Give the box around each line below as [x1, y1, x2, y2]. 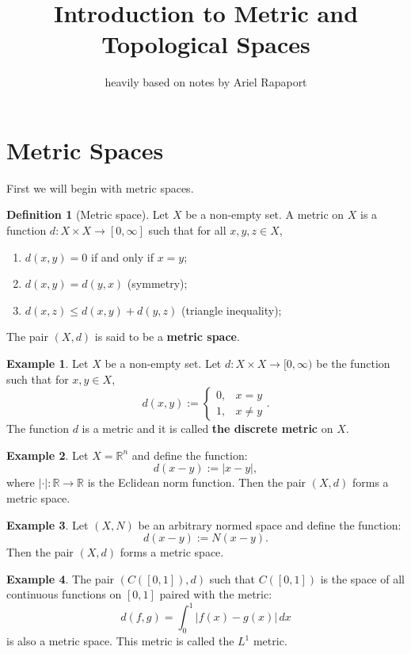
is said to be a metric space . [94, 328, 240, 345]
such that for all [148, 222, 226, 239]
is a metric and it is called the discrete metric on [82, 420, 333, 437]
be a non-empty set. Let [105, 355, 222, 371]
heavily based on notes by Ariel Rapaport [105, 74, 307, 90]
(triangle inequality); [181, 301, 282, 318]
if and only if [90, 248, 154, 265]
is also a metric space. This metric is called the [6, 633, 234, 649]
